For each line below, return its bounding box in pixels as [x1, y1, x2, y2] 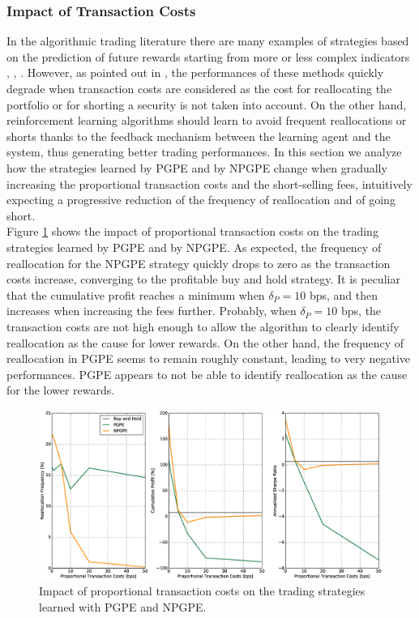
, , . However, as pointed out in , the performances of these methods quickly [6, 64, 384, 81]
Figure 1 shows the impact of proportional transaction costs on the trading [6, 223, 378, 240]
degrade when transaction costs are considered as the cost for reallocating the [6, 80, 392, 96]
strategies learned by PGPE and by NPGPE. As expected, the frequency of [6, 238, 382, 255]
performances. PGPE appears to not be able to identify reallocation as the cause [6, 365, 408, 382]
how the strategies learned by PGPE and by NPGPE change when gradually [6, 159, 387, 176]
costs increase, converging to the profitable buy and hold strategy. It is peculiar [6, 271, 400, 288]
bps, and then [309, 286, 378, 303]
